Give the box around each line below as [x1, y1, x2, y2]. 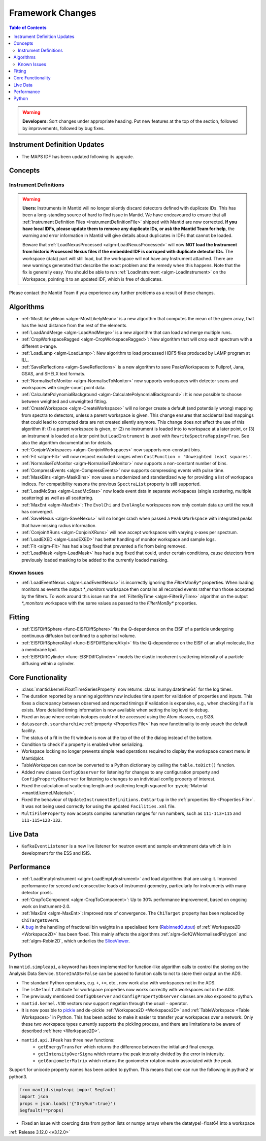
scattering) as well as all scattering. [21, 495, 94, 501]
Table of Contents [9, 25, 47, 31]
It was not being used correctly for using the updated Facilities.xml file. [21, 804, 176, 809]
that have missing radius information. [21, 522, 97, 528]
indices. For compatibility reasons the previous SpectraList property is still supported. [21, 481, 201, 487]
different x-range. [21, 343, 58, 349]
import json [19, 1094, 49, 1100]
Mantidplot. [21, 755, 45, 761]
